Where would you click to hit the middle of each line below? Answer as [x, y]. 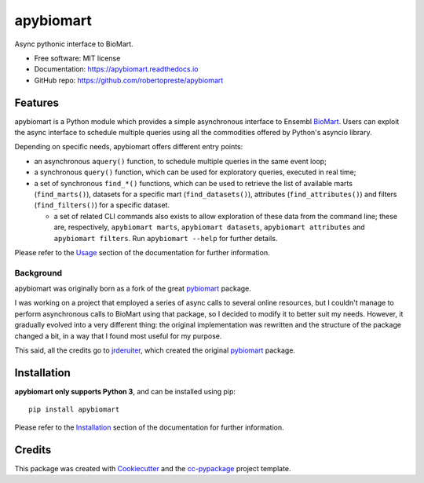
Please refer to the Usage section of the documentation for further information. [142, 252]
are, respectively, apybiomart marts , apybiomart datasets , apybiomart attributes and [209, 227]
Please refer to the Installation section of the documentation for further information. [149, 427]
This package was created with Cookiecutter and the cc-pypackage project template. [153, 468]
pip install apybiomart [74, 410]
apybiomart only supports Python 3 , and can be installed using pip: [125, 391]
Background [38, 273]
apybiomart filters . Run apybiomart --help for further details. [166, 238]
